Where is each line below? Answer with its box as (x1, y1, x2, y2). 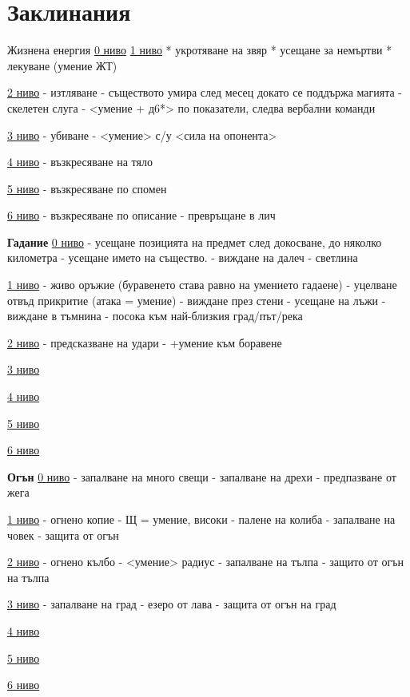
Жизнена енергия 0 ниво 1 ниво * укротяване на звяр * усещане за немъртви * (7, 42, 392, 58)
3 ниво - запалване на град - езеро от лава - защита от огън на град (7, 596, 336, 612)
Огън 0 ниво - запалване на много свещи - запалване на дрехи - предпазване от (7, 468, 396, 485)
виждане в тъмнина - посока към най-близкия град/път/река (7, 307, 303, 324)
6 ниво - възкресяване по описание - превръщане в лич (7, 207, 276, 224)
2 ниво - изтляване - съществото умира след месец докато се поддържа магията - (7, 84, 403, 101)
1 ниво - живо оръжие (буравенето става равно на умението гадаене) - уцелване (7, 276, 397, 293)
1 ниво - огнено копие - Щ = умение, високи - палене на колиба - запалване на (7, 511, 396, 527)
